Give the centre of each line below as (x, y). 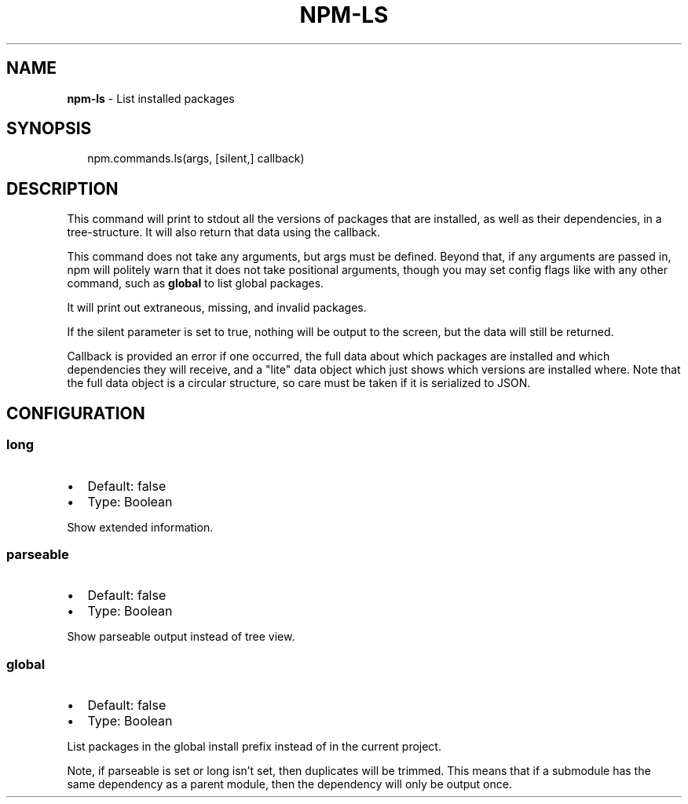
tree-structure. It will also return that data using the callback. (224, 232)
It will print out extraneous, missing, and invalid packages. (217, 308)
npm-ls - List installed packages (151, 98)
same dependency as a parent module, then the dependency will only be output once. (289, 784)
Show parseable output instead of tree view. (181, 637)
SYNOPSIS (49, 129)
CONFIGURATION (76, 413)
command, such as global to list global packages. (196, 283)
